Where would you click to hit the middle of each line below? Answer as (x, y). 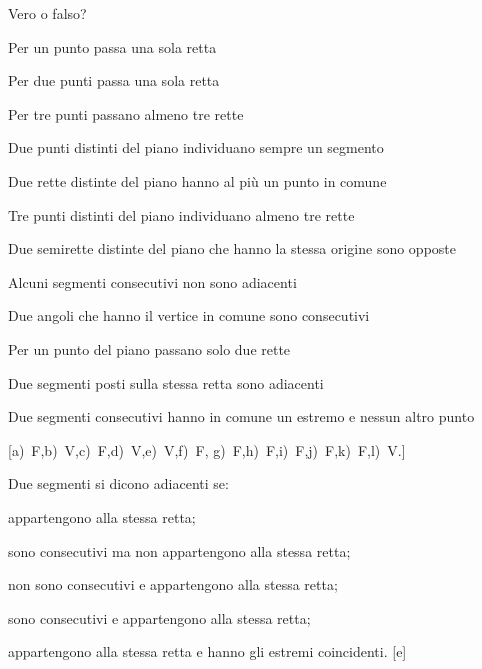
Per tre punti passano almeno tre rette (126, 113)
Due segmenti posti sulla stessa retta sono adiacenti (166, 382)
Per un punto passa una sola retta (112, 46)
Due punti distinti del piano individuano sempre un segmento (196, 147)
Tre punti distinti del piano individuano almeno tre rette (181, 214)
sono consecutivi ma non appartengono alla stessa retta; (179, 550)
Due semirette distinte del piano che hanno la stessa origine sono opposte (232, 248)
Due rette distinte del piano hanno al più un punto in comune (197, 180)
